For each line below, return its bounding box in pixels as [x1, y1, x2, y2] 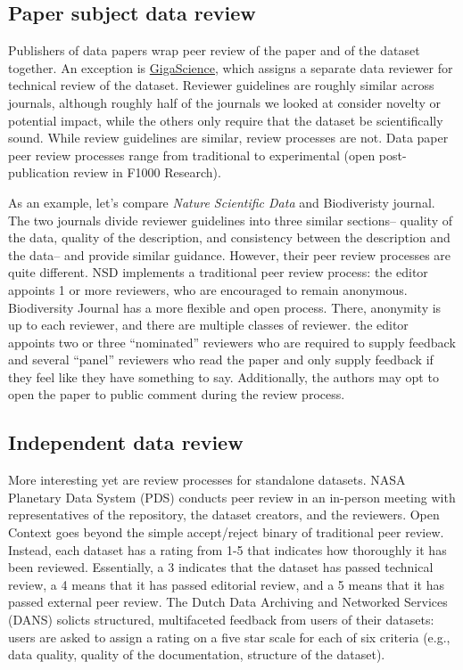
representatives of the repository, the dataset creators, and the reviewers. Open [8, 505, 440, 524]
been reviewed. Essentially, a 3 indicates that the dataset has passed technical [8, 558, 434, 576]
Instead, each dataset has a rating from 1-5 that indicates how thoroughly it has [8, 540, 447, 559]
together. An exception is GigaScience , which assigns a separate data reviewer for [8, 58, 453, 77]
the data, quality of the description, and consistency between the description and [8, 228, 451, 247]
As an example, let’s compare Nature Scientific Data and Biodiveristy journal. [8, 192, 435, 211]
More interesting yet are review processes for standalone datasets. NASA [8, 470, 406, 489]
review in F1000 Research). [73, 163, 221, 182]
